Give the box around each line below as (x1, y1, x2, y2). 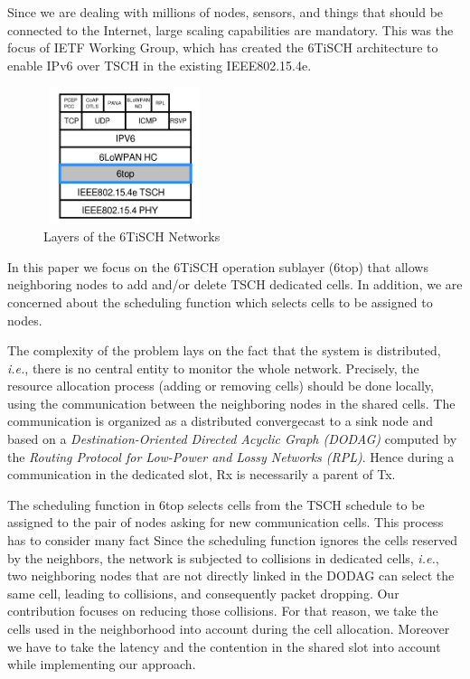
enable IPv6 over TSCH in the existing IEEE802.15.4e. (7, 55, 312, 74)
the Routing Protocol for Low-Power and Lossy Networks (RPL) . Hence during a (7, 447, 455, 466)
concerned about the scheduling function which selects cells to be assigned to (7, 292, 433, 311)
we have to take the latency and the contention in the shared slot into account (7, 637, 441, 655)
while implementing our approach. (7, 655, 196, 674)
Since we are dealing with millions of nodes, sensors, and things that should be (7, 3, 444, 21)
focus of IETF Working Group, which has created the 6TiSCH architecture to (7, 38, 438, 57)
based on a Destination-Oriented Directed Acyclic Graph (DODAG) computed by (7, 429, 457, 448)
